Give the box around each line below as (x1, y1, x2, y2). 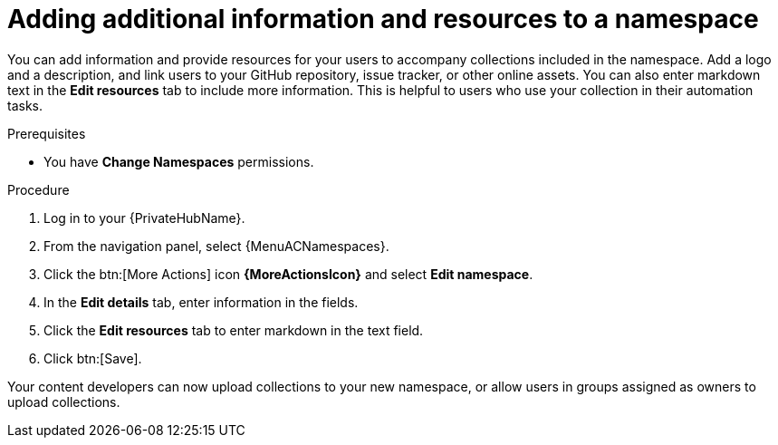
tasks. (7, 97, 43, 113)
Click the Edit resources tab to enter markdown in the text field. (43, 322, 424, 338)
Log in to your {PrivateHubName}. (43, 209, 245, 226)
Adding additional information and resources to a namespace (7, 4, 759, 34)
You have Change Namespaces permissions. (43, 153, 314, 169)
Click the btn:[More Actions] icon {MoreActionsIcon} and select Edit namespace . (43, 266, 533, 282)
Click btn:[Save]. (43, 350, 142, 366)
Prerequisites (7, 125, 86, 141)
